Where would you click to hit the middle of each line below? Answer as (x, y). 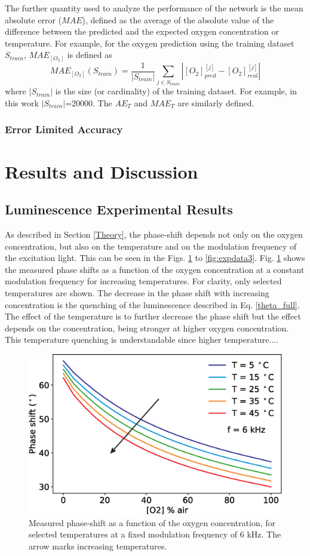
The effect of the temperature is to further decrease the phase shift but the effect (153, 316)
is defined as (90, 55)
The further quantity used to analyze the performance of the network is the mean (154, 8)
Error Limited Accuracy (64, 129)
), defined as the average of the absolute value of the (178, 19)
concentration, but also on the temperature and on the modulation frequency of (151, 246)
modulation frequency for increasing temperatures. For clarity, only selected (143, 281)
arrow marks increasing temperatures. (98, 546)
